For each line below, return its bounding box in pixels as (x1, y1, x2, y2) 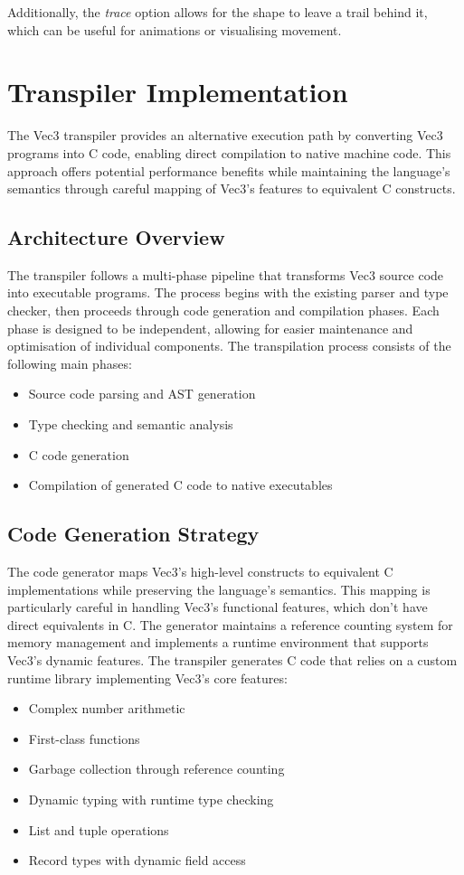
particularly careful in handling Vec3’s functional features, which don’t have (7, 597, 428, 616)
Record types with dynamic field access (28, 851, 246, 870)
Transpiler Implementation (7, 73, 348, 110)
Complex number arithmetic (28, 699, 185, 718)
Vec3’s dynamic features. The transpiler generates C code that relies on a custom (7, 651, 458, 669)
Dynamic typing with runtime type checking (28, 789, 274, 808)
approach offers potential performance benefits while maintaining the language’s (7, 161, 450, 180)
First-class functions (28, 729, 140, 748)
